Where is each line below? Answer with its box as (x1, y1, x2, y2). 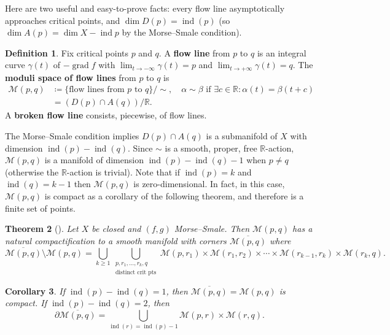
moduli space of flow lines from (5, 71, 136, 83)
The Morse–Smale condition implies (5, 129, 139, 142)
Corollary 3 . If (5, 284, 65, 297)
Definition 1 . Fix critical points (5, 46, 128, 59)
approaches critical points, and (5, 13, 120, 26)
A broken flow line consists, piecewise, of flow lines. (5, 109, 207, 121)
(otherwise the (5, 165, 59, 178)
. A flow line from (158, 46, 230, 59)
